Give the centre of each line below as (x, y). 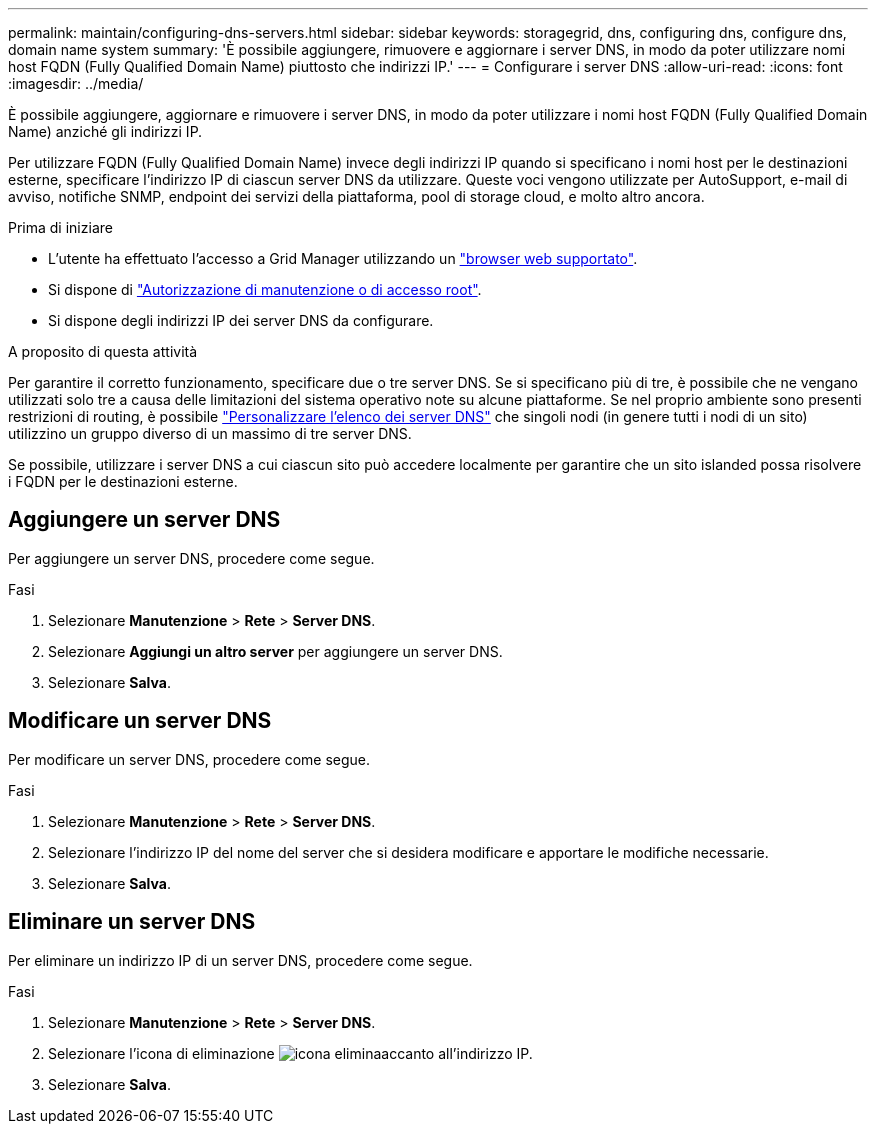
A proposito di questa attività (103, 351)
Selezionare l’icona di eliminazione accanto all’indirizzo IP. (290, 1053)
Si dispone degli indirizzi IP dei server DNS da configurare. (241, 320)
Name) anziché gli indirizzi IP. (105, 131)
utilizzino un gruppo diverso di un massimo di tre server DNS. (210, 433)
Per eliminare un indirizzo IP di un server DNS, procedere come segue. (240, 960)
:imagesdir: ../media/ (76, 83)
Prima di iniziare (60, 227)
